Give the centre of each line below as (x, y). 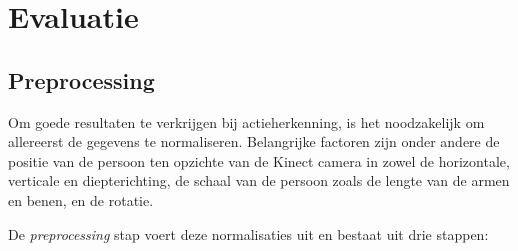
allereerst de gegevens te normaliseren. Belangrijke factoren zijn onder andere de (254, 141)
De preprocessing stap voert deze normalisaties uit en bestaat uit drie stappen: (248, 233)
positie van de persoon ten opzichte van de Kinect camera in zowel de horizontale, (259, 160)
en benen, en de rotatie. (81, 199)
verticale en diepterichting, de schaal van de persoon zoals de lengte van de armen (259, 180)
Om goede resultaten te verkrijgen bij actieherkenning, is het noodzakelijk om (246, 121)
